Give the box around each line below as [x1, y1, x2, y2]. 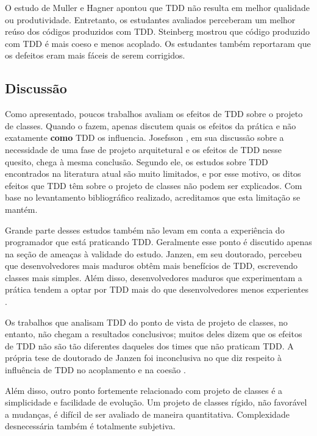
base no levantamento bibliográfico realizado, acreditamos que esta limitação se [5, 191, 301, 204]
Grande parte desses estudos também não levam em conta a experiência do [5, 223, 285, 236]
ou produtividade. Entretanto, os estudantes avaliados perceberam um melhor [5, 13, 296, 26]
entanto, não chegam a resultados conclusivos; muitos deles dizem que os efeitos [5, 327, 302, 340]
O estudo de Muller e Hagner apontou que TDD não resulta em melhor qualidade [5, 1, 310, 13]
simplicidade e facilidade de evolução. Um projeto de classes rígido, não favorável [5, 396, 307, 409]
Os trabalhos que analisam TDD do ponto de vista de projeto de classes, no [5, 315, 288, 328]
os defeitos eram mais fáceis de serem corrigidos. [5, 49, 185, 62]
